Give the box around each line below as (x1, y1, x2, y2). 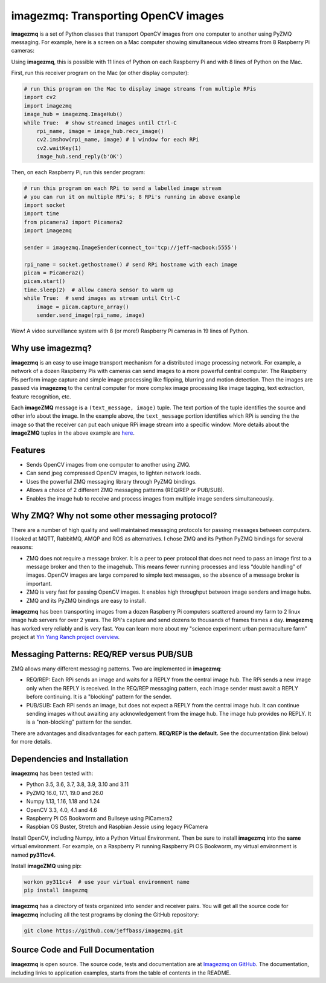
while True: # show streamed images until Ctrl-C (24, 119, 177, 126)
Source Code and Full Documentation (11, 945, 155, 955)
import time (24, 210, 60, 217)
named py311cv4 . (11, 851, 56, 858)
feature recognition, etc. (11, 393, 72, 400)
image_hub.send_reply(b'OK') (36, 153, 123, 160)
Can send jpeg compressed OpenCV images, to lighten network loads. (26, 469, 202, 477)
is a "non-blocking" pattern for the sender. (26, 718, 132, 725)
